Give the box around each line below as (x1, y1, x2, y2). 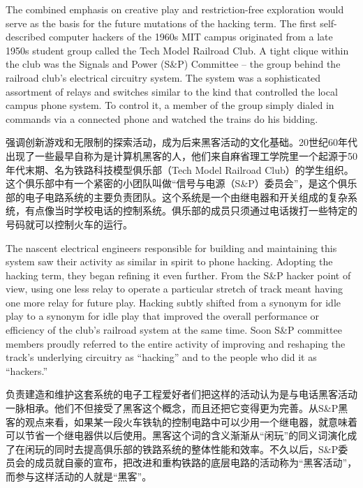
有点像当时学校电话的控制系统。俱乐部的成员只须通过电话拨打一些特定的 (24, 203, 357, 218)
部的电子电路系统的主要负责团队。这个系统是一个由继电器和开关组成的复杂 (6, 189, 348, 204)
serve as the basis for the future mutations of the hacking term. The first (6, 15, 317, 30)
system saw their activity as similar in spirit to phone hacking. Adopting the (6, 254, 333, 269)
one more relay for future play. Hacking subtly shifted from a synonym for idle (6, 295, 341, 309)
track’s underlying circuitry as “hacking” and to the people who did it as (6, 350, 317, 364)
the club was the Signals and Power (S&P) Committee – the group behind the (6, 57, 341, 71)
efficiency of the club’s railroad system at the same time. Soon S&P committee (6, 323, 342, 337)
